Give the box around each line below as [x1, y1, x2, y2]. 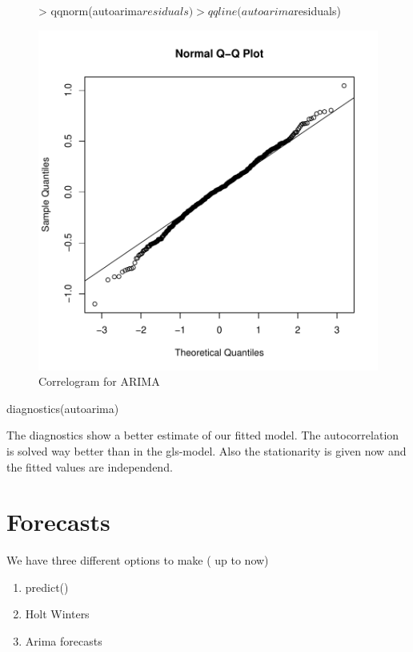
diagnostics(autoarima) [6, 399, 119, 416]
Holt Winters [25, 605, 90, 622]
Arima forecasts [25, 633, 102, 650]
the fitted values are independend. [6, 458, 173, 475]
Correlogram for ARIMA [38, 373, 160, 390]
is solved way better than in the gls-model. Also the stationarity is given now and [6, 442, 407, 459]
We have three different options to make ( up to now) [6, 552, 269, 569]
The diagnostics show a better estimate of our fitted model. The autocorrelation [6, 427, 399, 443]
